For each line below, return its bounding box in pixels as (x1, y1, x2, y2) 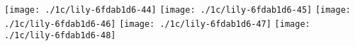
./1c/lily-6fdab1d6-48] (4, 30, 116, 41)
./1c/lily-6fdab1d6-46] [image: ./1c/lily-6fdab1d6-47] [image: (4, 18, 310, 29)
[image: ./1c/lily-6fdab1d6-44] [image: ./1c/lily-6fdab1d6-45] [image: (4, 5, 351, 15)
